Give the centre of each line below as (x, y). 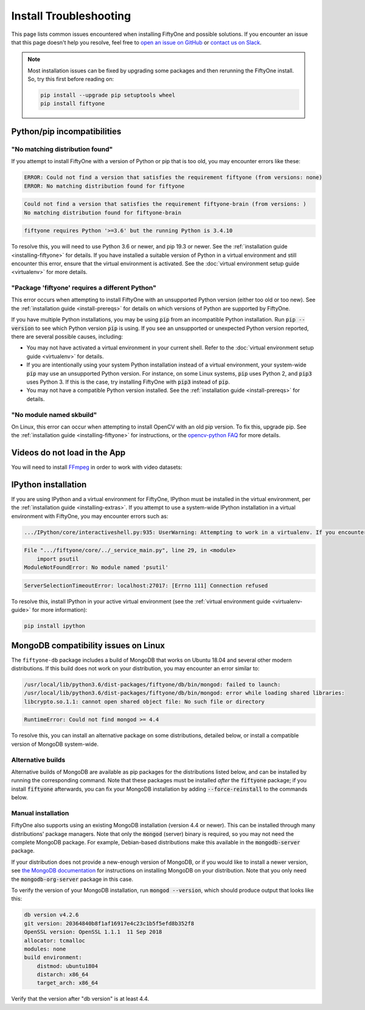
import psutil (58, 559)
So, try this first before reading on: (71, 79)
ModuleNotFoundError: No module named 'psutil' (96, 567)
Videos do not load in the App (68, 453)
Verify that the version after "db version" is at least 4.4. (80, 999)
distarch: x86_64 (63, 975)
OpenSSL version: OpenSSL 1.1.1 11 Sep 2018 (93, 932)
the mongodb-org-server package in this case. (72, 879)
